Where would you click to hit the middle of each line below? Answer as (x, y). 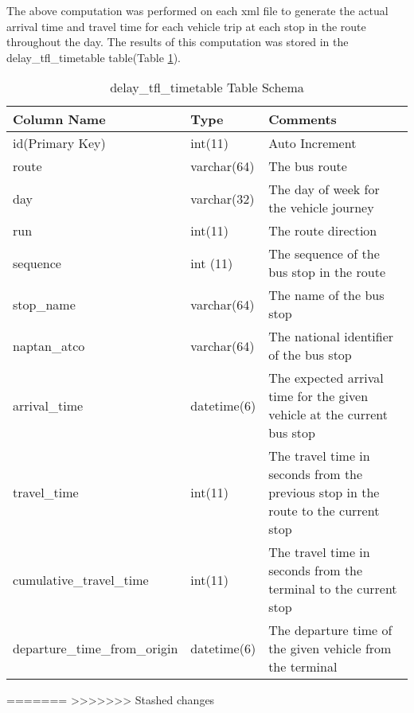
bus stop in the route (327, 272)
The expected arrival (326, 378)
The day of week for (324, 189)
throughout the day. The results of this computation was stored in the (178, 42)
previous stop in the (324, 493)
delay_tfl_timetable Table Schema (207, 88)
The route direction (323, 231)
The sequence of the (324, 254)
